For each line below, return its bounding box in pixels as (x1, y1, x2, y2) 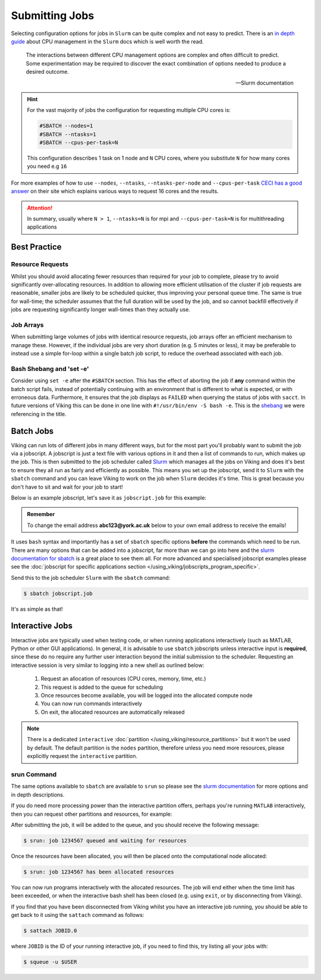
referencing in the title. (11, 410, 67, 417)
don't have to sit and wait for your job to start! (11, 483, 123, 491)
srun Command (11, 770, 57, 779)
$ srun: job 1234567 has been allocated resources (23, 868, 175, 875)
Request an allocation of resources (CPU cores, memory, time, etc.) (40, 675, 206, 682)
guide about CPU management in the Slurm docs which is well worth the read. (11, 38, 204, 45)
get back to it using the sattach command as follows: (11, 912, 144, 919)
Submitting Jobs (11, 9, 95, 22)
